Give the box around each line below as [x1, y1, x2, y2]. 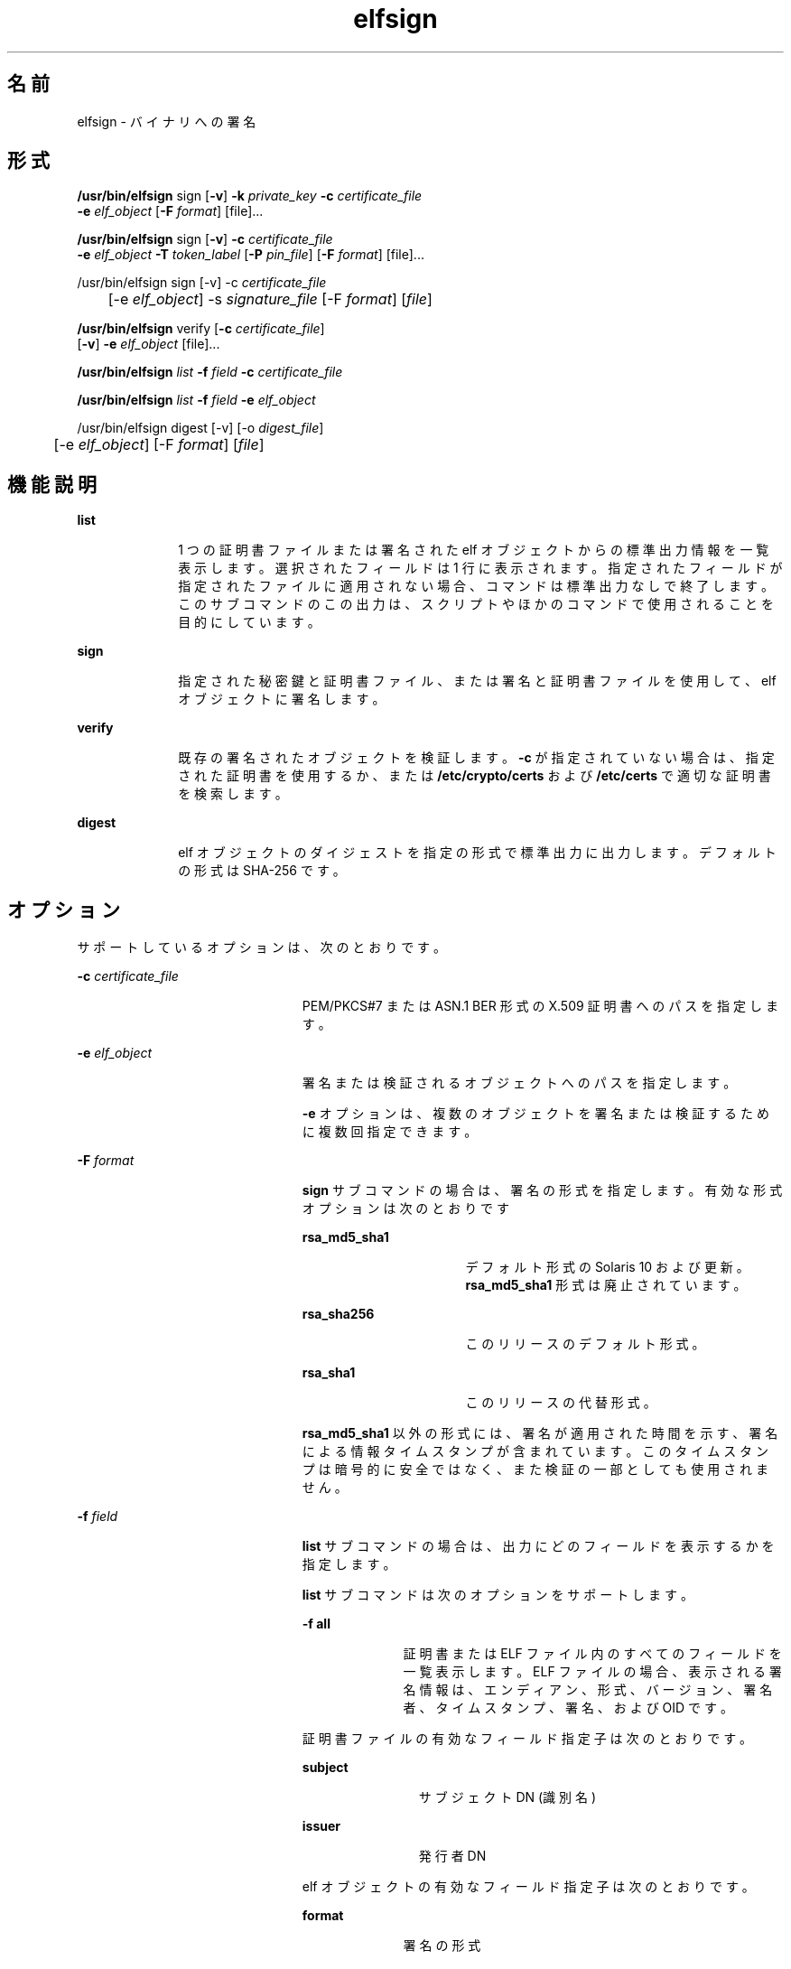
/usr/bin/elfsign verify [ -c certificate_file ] [77, 321, 325, 337]
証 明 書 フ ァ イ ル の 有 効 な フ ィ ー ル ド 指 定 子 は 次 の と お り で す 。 [302, 1731, 753, 1747]
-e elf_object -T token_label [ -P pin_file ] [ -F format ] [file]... [77, 247, 424, 263]
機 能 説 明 [7, 472, 97, 496]
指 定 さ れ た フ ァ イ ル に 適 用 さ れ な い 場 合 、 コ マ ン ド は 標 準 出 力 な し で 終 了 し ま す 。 [178, 578, 774, 594]
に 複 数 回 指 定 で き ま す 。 [302, 1124, 478, 1140]
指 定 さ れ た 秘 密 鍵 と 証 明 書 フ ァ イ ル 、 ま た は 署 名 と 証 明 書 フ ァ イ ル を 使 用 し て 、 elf [178, 673, 777, 689]
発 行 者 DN [418, 1848, 487, 1864]
